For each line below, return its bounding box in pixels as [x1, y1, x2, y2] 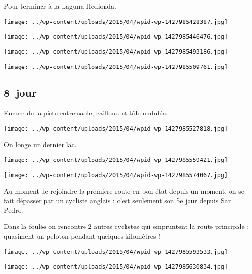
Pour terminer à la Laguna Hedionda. [4, 1, 116, 11]
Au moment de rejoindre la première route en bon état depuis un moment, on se [4, 185, 244, 196]
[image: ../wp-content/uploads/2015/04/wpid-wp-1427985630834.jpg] [4, 263, 228, 271]
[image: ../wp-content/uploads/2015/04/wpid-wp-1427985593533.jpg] [4, 248, 228, 255]
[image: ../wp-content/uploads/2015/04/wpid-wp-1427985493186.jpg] [4, 48, 228, 55]
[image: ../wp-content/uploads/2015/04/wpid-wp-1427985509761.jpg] [4, 63, 228, 70]
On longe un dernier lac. [4, 139, 77, 149]
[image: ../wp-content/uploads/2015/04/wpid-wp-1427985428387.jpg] [4, 18, 228, 25]
